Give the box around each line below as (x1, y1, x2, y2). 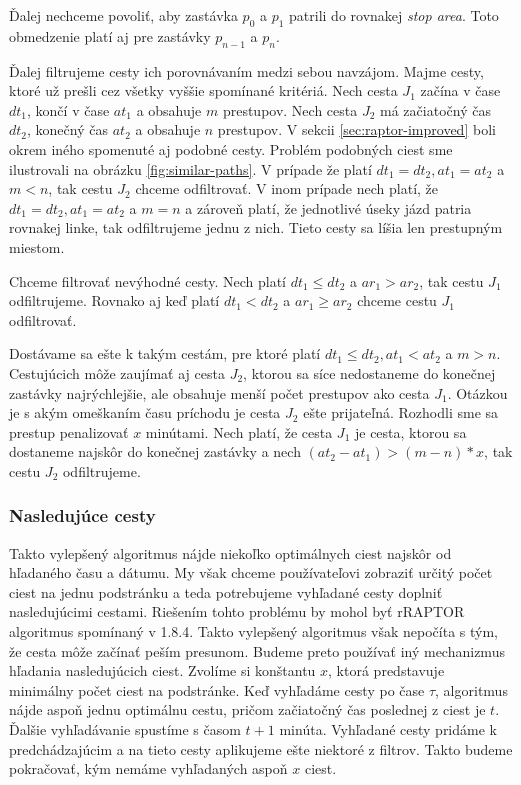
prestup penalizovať (9, 421, 129, 442)
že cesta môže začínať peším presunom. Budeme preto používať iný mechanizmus (9, 640, 505, 661)
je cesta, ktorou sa (354, 421, 467, 442)
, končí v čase (27, 99, 110, 120)
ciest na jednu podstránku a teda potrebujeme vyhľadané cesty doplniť (9, 581, 443, 602)
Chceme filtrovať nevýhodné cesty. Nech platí (9, 270, 286, 291)
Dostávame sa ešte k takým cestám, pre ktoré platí (9, 343, 321, 364)
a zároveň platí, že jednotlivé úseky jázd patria (185, 197, 472, 218)
